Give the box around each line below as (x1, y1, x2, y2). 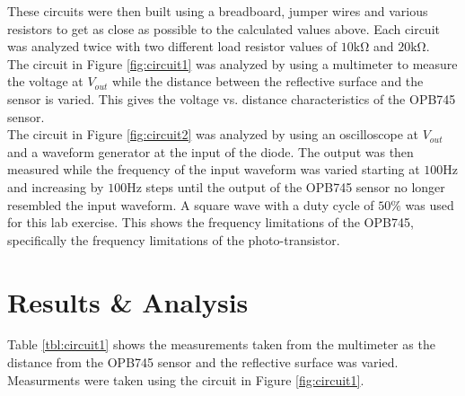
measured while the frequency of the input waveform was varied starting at (7, 160, 420, 179)
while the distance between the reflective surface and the (111, 72, 424, 91)
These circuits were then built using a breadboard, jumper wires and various (7, 2, 428, 20)
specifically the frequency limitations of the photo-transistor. (7, 230, 340, 249)
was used (405, 195, 454, 214)
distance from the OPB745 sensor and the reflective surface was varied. (7, 353, 399, 372)
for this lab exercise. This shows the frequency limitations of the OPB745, (7, 213, 414, 232)
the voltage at (7, 72, 83, 91)
